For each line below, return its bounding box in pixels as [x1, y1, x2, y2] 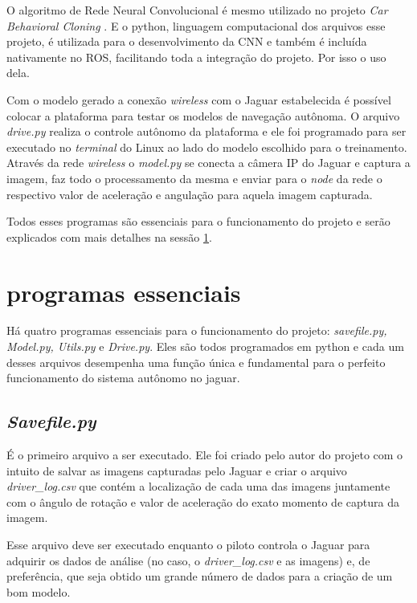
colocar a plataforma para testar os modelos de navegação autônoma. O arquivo [6, 107, 400, 124]
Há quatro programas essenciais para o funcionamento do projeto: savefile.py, [6, 322, 387, 339]
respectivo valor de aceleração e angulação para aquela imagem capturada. [6, 185, 373, 202]
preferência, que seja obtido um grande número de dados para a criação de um [6, 568, 393, 585]
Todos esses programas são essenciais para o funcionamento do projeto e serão [6, 213, 390, 230]
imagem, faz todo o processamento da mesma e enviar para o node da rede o [6, 169, 382, 186]
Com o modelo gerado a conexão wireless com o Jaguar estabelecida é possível [6, 91, 391, 108]
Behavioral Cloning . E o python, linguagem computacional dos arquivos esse [6, 17, 386, 34]
